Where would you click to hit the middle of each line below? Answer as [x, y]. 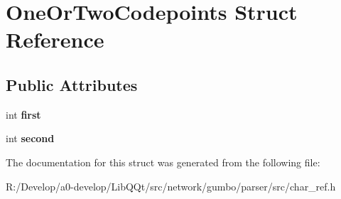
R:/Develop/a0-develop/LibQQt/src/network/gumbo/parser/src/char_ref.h [171, 186]
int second [30, 138]
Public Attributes [72, 84]
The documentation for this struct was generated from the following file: [163, 162]
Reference [55, 39]
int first [23, 114]
